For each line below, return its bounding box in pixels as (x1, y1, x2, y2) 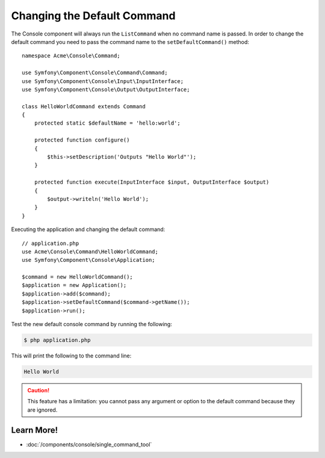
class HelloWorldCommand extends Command (22, 103, 146, 110)
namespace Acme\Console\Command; (22, 52, 120, 60)
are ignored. (27, 406, 58, 413)
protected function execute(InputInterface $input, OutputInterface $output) (34, 179, 270, 186)
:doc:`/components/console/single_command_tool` (26, 441, 152, 448)
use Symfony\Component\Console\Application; (22, 256, 156, 264)
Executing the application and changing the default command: (11, 226, 166, 233)
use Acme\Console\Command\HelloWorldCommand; (22, 248, 159, 255)
